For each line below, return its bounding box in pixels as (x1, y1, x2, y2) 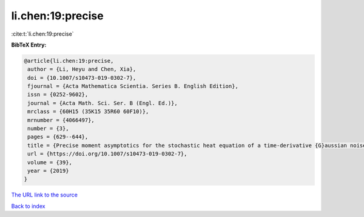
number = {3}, (27, 125, 69, 132)
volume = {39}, (27, 159, 73, 166)
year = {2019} (27, 167, 69, 174)
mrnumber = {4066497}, (27, 117, 95, 123)
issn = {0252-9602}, (27, 91, 89, 98)
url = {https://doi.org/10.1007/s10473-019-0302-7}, (27, 151, 187, 157)
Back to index (11, 202, 45, 210)
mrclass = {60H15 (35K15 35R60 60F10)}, (27, 108, 149, 115)
